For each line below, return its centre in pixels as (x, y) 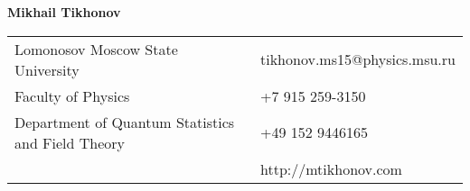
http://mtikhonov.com (331, 168)
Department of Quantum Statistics (125, 122)
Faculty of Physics (72, 95)
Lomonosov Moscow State (96, 49)
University (47, 69)
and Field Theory (70, 142)
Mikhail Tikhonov (64, 12)
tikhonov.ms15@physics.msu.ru (358, 59)
